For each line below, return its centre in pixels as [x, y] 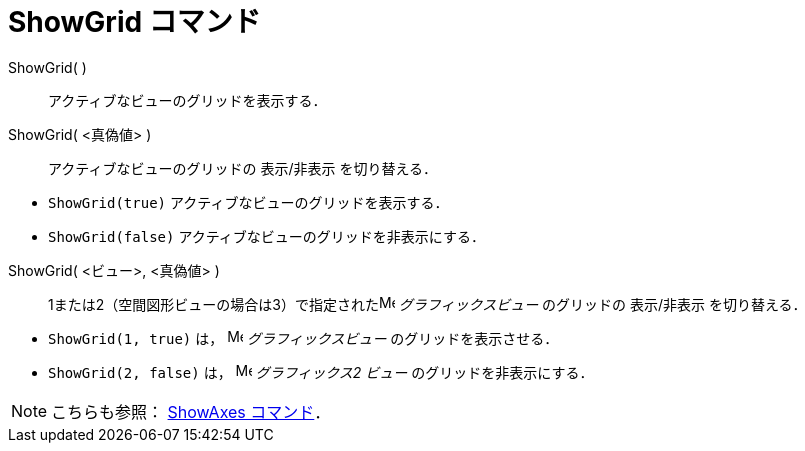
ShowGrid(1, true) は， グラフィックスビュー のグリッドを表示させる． [303, 338]
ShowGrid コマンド [134, 22]
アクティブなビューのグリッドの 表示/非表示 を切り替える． [242, 168]
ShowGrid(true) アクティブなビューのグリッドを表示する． [248, 202]
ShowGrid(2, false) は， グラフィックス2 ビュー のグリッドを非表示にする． [321, 372]
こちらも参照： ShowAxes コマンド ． [191, 411]
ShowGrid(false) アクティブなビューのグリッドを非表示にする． [266, 236]
